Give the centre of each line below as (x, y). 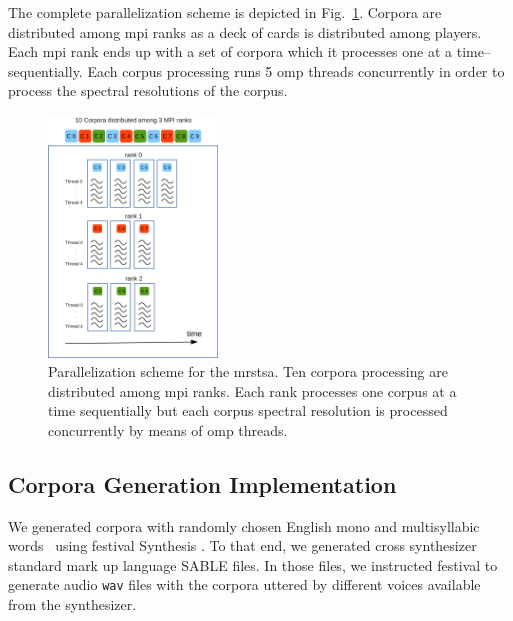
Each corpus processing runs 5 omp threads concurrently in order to (296, 70)
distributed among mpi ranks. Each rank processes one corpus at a (252, 390)
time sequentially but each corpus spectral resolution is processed (248, 410)
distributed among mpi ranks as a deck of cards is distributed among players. (245, 31)
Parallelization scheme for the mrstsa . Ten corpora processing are (248, 371)
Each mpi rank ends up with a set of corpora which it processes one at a (230, 51)
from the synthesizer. (72, 604)
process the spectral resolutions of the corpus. (148, 90)
